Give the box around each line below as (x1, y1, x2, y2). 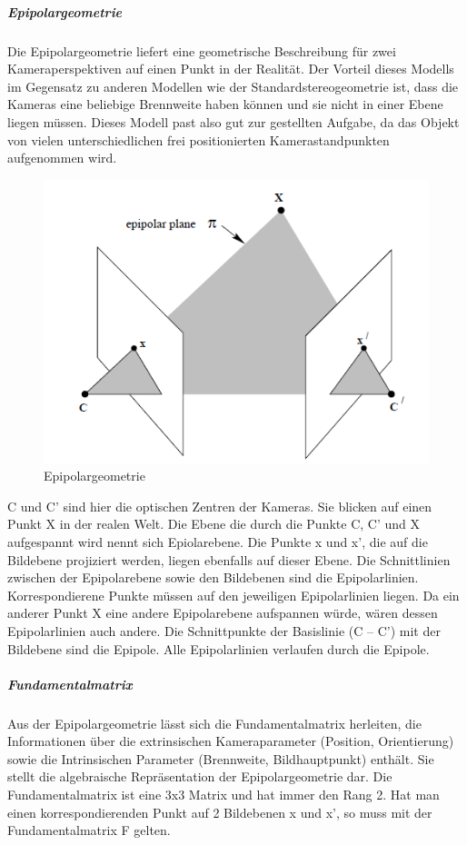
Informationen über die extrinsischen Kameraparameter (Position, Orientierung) (7, 731, 454, 751)
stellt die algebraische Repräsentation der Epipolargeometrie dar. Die (7, 767, 392, 786)
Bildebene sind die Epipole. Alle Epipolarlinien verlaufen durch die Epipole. (7, 639, 430, 658)
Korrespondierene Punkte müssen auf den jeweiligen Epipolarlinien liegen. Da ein (7, 585, 460, 604)
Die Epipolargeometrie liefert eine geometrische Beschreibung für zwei (7, 41, 396, 60)
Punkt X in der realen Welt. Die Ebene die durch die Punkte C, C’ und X (7, 514, 420, 533)
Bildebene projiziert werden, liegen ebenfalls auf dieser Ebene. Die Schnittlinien (7, 550, 451, 569)
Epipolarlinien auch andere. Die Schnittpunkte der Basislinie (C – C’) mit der (7, 621, 441, 640)
